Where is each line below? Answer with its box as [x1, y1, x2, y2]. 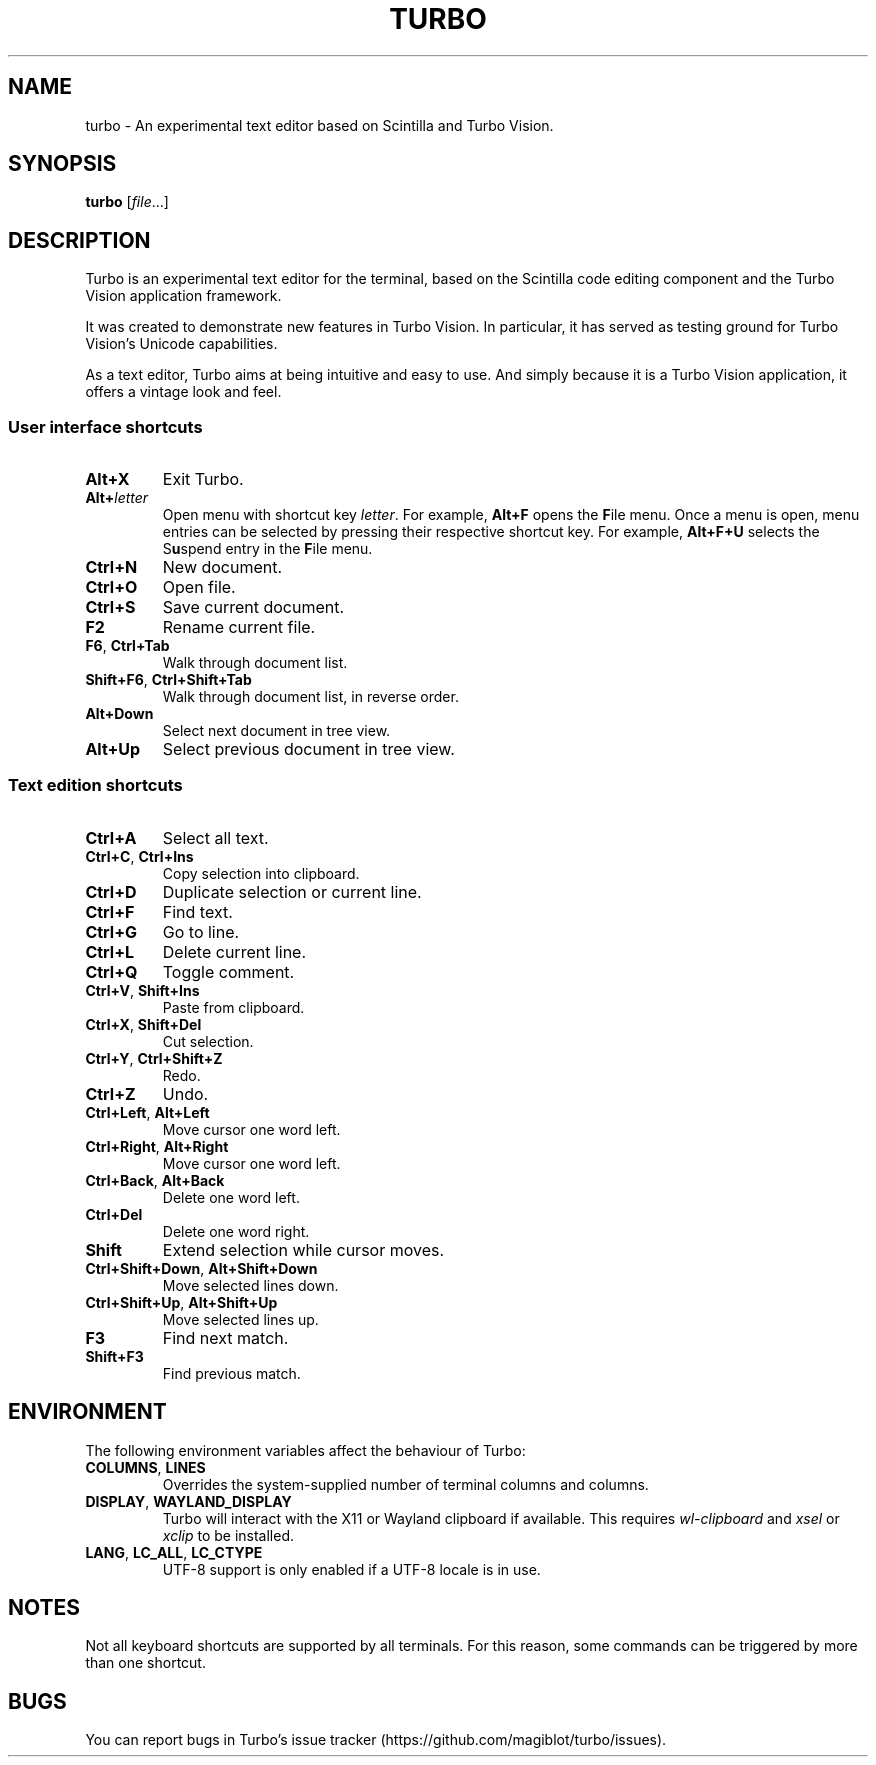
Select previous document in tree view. [162, 739, 455, 760]
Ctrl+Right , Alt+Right [85, 1137, 229, 1155]
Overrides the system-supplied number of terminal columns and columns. [162, 1475, 649, 1493]
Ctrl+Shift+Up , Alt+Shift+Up [85, 1293, 278, 1311]
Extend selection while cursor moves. [162, 1239, 445, 1260]
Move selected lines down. [162, 1276, 339, 1294]
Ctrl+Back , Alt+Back [85, 1171, 225, 1189]
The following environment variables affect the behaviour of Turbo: [85, 1441, 526, 1459]
